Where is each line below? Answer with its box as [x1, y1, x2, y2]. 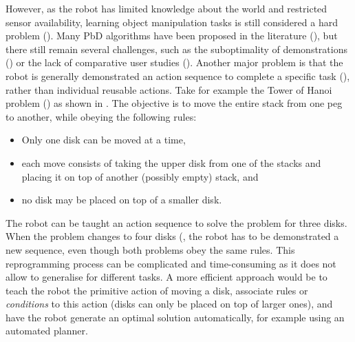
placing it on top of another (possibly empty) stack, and [21, 169, 259, 183]
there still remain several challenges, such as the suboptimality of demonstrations [6, 41, 347, 56]
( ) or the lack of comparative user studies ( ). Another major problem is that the [6, 55, 343, 70]
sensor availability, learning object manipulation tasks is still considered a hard [6, 14, 338, 29]
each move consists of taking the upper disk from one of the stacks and [21, 155, 321, 170]
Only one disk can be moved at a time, [21, 132, 186, 147]
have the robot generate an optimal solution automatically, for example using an [6, 310, 345, 324]
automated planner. [6, 323, 88, 338]
